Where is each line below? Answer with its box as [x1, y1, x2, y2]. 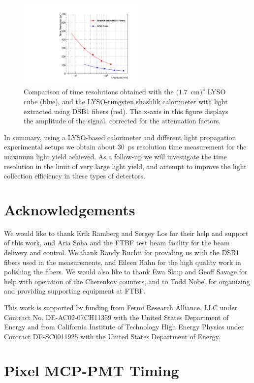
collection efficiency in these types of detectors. [4, 171, 145, 181]
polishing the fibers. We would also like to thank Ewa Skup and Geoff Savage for [4, 266, 248, 277]
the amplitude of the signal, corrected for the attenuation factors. [24, 116, 221, 126]
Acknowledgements [4, 199, 135, 219]
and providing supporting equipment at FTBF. [4, 286, 146, 296]
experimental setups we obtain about [4, 142, 116, 152]
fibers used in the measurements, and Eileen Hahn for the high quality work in [4, 257, 241, 267]
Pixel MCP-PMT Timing [4, 360, 179, 380]
